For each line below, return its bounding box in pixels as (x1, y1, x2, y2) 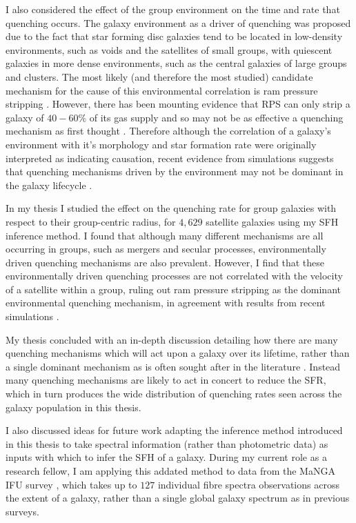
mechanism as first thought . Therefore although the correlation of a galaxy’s (6, 124, 331, 138)
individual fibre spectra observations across (157, 477, 339, 491)
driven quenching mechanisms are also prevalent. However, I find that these (6, 255, 325, 269)
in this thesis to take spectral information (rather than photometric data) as (6, 436, 328, 451)
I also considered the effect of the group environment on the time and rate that (6, 2, 340, 16)
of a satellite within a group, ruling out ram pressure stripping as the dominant (6, 282, 341, 296)
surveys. (6, 504, 39, 518)
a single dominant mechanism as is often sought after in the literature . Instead (6, 359, 341, 373)
